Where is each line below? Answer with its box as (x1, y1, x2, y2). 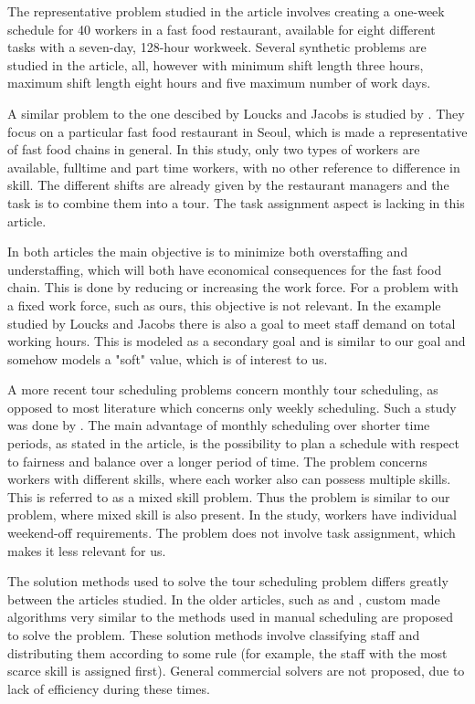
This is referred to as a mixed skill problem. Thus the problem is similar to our (7, 487, 450, 506)
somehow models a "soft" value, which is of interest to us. (7, 349, 328, 368)
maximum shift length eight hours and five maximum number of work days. (7, 73, 431, 92)
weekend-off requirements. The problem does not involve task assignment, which (7, 523, 456, 542)
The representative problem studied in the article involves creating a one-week (7, 2, 445, 20)
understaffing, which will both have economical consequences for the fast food (7, 259, 442, 278)
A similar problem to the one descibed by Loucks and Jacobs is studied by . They (7, 103, 465, 122)
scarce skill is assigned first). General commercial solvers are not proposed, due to (7, 661, 465, 680)
